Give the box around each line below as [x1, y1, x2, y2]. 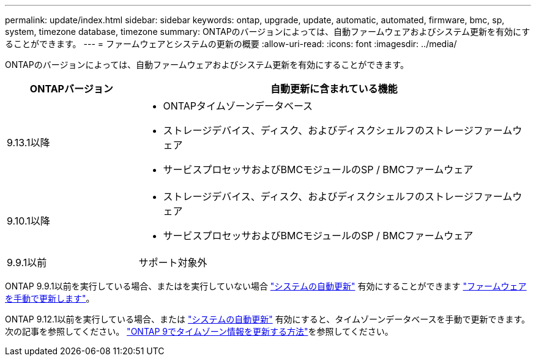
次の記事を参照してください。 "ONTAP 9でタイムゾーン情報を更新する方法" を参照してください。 [5, 326, 393, 337]
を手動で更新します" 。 [5, 293, 95, 303]
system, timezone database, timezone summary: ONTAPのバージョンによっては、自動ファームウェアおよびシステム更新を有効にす [5, 26, 530, 37]
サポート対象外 [138, 256, 207, 269]
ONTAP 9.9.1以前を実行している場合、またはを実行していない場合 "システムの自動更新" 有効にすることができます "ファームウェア [5, 281, 527, 291]
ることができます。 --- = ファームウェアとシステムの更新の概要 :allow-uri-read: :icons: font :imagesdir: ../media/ [5, 39, 457, 49]
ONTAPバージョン [29, 83, 113, 95]
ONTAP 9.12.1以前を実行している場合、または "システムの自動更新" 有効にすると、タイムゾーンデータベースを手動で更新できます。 [5, 314, 530, 324]
